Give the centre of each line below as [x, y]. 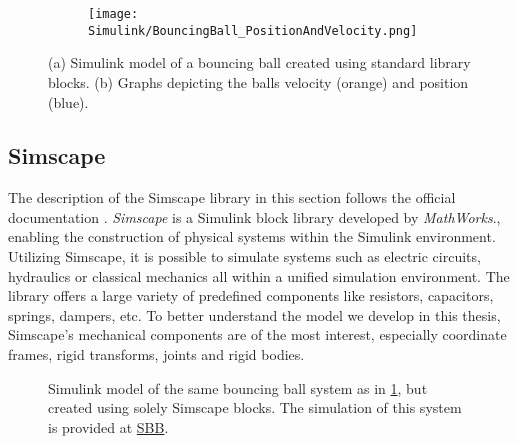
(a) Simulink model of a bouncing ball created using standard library [259, 62]
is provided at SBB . [108, 426]
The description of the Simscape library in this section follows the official [232, 197]
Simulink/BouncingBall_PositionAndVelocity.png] [253, 30]
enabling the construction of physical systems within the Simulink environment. [252, 236]
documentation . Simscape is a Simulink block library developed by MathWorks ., [254, 216]
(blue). [68, 101]
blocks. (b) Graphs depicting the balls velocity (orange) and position [258, 81]
